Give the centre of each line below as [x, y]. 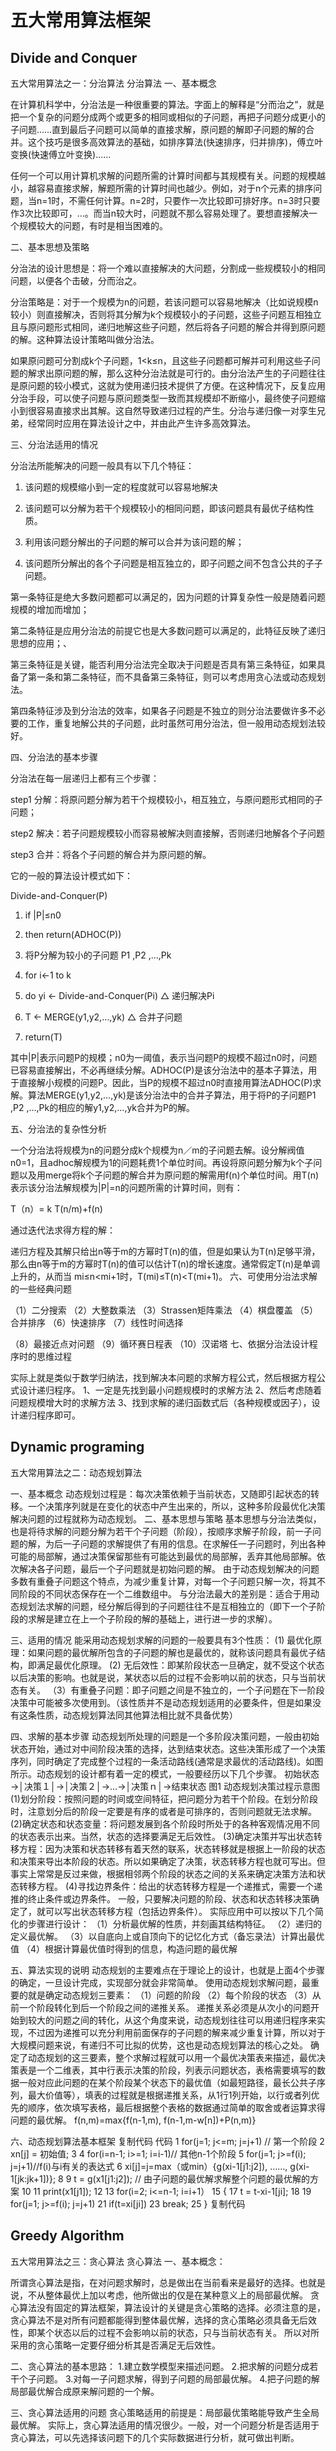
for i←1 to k [48, 975]
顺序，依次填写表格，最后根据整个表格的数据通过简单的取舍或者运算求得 [176, 2107]
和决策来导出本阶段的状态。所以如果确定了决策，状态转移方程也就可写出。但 [168, 1861]
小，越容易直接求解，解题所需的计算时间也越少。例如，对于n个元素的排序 [162, 188]
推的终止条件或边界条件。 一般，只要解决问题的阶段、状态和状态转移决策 [160, 1898]
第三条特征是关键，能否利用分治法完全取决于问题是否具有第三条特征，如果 [163, 664]
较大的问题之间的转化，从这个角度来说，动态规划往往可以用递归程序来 [172, 2020]
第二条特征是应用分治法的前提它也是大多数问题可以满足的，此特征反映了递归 [168, 630]
